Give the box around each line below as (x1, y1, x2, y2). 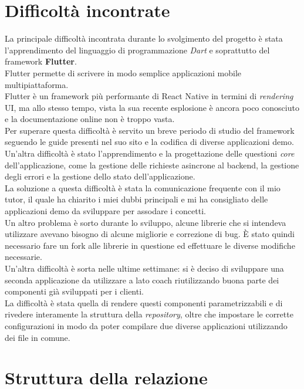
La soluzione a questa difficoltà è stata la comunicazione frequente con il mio (5, 181, 281, 194)
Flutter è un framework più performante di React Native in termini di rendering (5, 90, 293, 102)
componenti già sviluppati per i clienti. (5, 285, 144, 297)
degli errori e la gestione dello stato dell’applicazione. (5, 170, 195, 182)
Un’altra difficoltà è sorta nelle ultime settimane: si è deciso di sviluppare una (5, 262, 284, 274)
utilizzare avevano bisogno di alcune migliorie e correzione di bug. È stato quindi (5, 228, 295, 240)
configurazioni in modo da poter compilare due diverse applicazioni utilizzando (5, 319, 288, 332)
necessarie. (5, 251, 42, 263)
